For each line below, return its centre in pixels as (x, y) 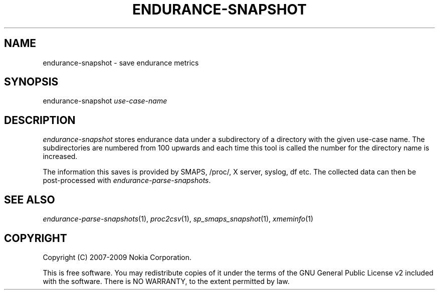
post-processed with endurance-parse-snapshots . (127, 180)
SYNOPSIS (31, 82)
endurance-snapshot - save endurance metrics (121, 62)
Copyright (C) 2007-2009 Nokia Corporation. (117, 257)
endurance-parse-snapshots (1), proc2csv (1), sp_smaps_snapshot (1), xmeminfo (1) (178, 219)
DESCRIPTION (40, 120)
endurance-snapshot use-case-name (105, 101)
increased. (60, 156)
